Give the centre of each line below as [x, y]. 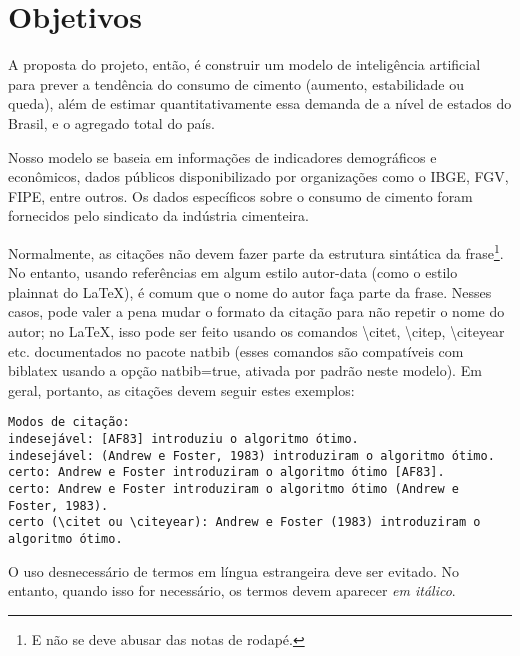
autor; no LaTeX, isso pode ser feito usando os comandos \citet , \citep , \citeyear [256, 330]
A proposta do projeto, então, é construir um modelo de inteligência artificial [244, 64]
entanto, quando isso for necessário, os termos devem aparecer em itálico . [232, 590]
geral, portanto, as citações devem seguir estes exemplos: [181, 389]
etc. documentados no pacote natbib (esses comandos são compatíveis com [236, 350]
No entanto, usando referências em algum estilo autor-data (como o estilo [233, 272]
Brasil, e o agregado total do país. [111, 122]
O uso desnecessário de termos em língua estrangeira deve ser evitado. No [233, 570]
